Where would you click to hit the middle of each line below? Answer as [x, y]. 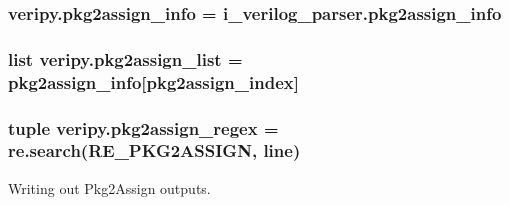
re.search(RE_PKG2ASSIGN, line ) [154, 150]
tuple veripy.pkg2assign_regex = [143, 127]
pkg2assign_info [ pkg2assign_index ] [153, 81]
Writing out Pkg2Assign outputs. [109, 187]
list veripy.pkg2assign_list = [125, 58]
